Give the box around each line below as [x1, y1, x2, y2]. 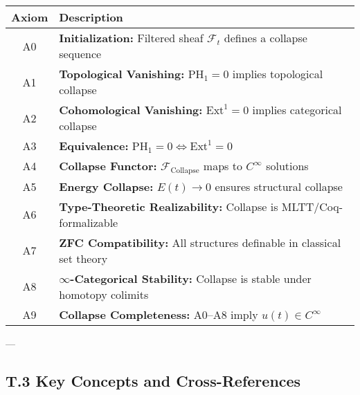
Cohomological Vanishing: [59, 102, 203, 118]
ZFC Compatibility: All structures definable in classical [59, 234, 341, 250]
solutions [266, 158, 309, 174]
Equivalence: [59, 138, 129, 154]
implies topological [232, 66, 323, 82]
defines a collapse [224, 30, 307, 46]
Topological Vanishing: [59, 66, 185, 82]
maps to [203, 158, 242, 174]
